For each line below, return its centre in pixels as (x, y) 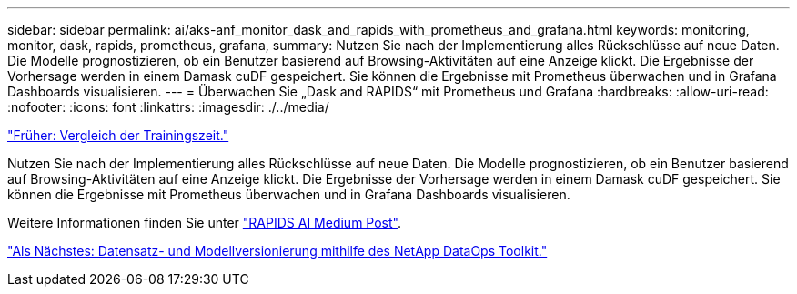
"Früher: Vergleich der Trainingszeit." (118, 135)
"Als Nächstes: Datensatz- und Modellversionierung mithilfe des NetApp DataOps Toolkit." (277, 251)
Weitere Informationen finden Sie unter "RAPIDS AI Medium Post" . (205, 223)
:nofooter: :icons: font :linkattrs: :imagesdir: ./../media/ (168, 107)
